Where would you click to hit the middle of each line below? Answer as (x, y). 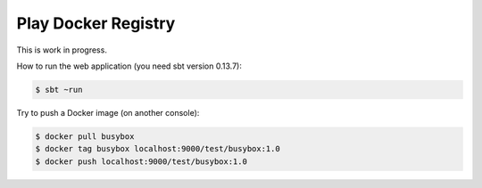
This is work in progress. (62, 50)
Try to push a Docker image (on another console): (108, 112)
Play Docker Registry (96, 23)
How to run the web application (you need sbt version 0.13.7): (129, 66)
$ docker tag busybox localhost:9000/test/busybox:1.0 (158, 149)
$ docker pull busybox (85, 136)
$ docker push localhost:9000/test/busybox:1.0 (141, 161)
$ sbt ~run (59, 90)
